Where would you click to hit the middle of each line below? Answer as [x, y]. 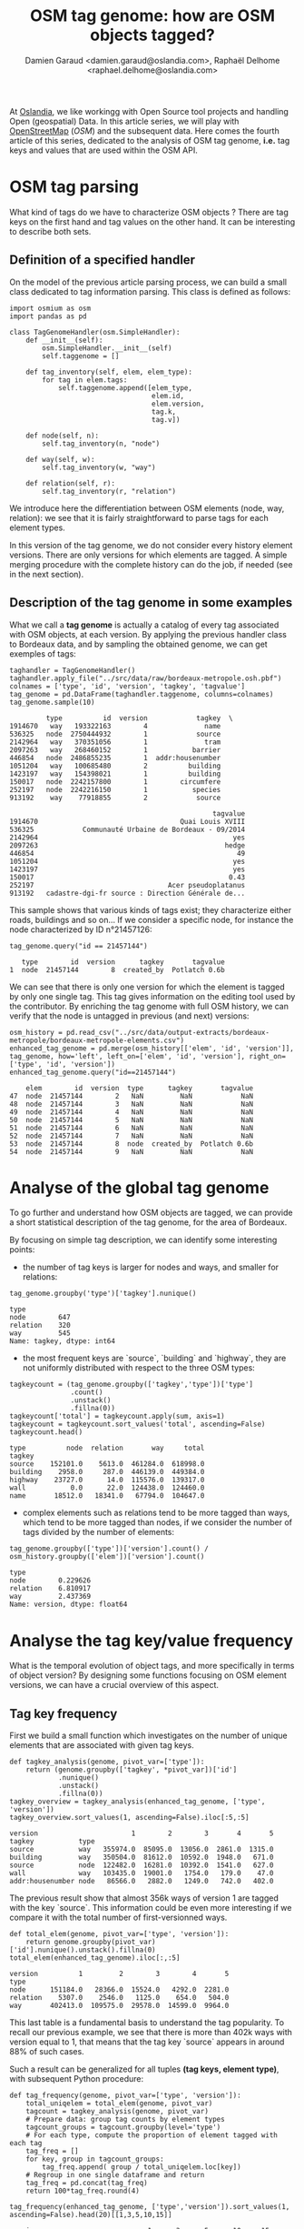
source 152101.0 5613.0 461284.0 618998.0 [107, 1464]
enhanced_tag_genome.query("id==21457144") [93, 1072]
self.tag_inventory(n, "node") [101, 443]
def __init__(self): [64, 340]
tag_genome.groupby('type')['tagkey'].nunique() [103, 1294]
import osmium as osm [50, 308]
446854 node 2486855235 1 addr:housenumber [115, 758]
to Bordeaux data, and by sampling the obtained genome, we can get [138, 644]
